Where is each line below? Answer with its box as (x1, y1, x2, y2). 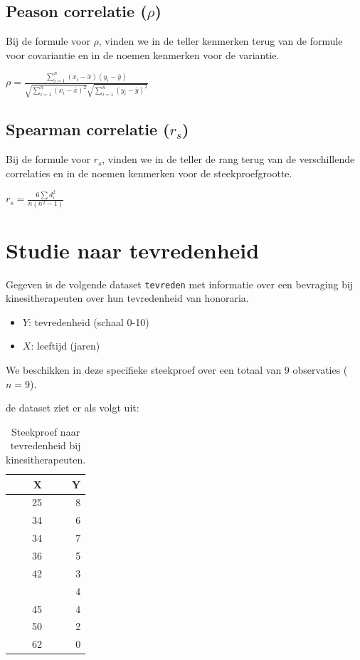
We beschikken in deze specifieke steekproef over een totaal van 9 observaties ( (6, 362, 348, 377)
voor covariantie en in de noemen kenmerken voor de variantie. (6, 47, 280, 62)
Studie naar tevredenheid (6, 235, 260, 264)
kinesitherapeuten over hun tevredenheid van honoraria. (6, 290, 249, 305)
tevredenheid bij (10, 438, 81, 453)
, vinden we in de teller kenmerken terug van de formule (98, 33, 343, 48)
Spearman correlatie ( (6, 118, 170, 140)
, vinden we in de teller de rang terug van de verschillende (102, 152, 355, 167)
